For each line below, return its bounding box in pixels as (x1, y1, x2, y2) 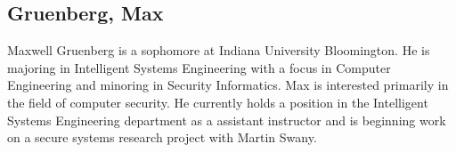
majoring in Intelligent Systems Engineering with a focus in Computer (7, 58, 391, 76)
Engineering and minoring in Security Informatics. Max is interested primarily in (7, 76, 449, 94)
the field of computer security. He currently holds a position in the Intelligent (7, 92, 428, 111)
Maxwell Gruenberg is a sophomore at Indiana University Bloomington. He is (7, 41, 430, 60)
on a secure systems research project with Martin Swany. (7, 128, 317, 147)
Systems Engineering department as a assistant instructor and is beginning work (7, 110, 446, 129)
